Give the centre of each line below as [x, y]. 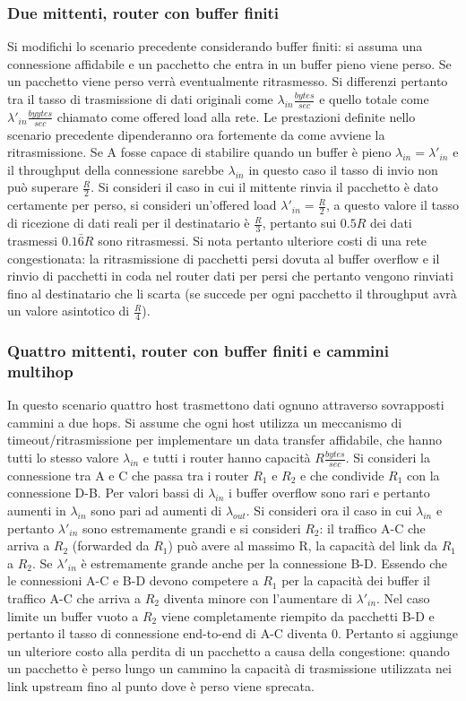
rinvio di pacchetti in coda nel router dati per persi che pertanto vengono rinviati [230, 276]
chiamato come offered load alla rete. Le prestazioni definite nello [236, 116]
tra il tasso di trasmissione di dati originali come [140, 99]
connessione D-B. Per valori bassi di [106, 493]
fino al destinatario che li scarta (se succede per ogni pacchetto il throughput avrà [232, 293]
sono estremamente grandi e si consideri [192, 528]
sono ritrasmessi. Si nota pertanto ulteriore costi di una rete [263, 240]
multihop [40, 371]
